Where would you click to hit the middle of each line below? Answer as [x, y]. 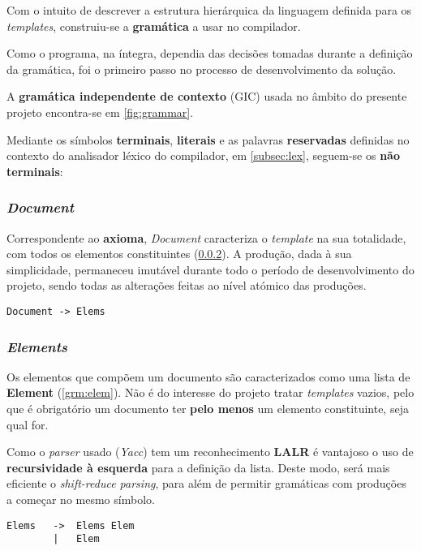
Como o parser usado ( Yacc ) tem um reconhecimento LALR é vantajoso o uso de [210, 452]
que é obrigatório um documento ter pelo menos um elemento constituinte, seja [208, 408]
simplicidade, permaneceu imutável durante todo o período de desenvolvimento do [210, 269]
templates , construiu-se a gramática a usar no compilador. [154, 26]
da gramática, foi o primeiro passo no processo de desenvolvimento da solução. [202, 69]
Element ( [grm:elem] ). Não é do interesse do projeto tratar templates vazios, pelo [210, 392]
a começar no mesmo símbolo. [81, 499]
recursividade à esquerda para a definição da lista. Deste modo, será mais [198, 467]
